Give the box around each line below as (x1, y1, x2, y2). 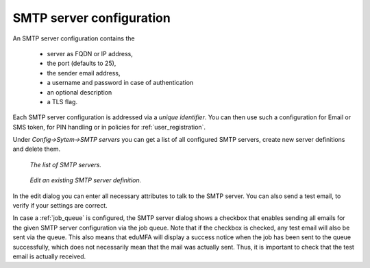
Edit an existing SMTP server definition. (29, 176, 142, 184)
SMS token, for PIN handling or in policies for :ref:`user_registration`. (12, 123, 206, 131)
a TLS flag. (47, 97, 78, 106)
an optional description (47, 88, 112, 96)
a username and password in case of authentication (47, 79, 194, 87)
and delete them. (12, 145, 61, 154)
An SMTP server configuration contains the (12, 34, 135, 42)
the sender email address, (47, 69, 121, 77)
